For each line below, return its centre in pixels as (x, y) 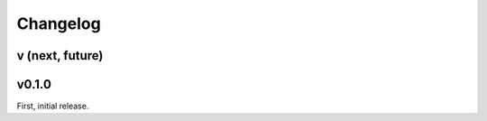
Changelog (59, 23)
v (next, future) (60, 56)
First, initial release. (53, 106)
